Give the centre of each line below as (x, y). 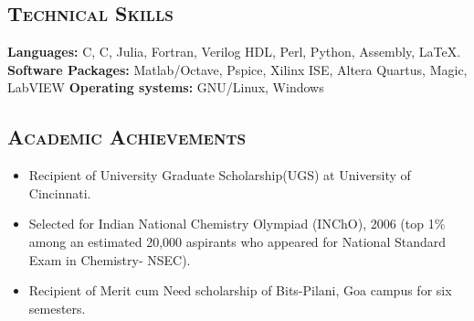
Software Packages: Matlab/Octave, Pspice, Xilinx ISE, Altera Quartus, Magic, (237, 69)
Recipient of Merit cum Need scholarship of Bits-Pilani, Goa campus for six (240, 290)
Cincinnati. (60, 193)
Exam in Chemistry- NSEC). (110, 259)
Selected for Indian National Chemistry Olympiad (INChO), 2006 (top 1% (237, 224)
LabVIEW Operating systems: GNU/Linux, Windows (166, 87)
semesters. (57, 308)
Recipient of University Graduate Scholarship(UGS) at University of (220, 175)
